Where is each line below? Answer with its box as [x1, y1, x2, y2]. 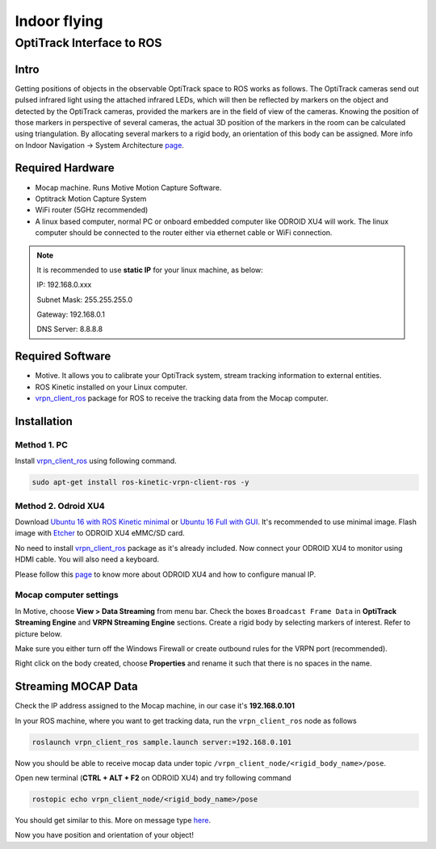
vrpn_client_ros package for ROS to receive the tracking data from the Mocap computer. [35, 393, 329, 403]
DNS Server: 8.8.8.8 [36, 324, 103, 334]
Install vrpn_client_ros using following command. [15, 456, 177, 466]
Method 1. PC [15, 439, 69, 450]
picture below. [15, 628, 62, 638]
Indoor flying [15, 12, 103, 30]
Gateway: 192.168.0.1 [36, 309, 105, 319]
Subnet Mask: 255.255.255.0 [36, 295, 133, 305]
